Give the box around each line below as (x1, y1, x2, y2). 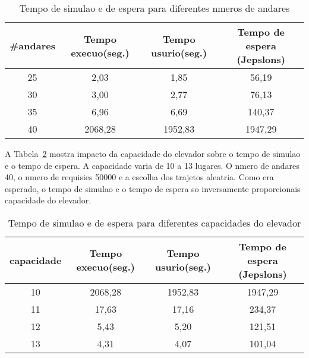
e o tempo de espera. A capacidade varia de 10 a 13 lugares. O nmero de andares (5, 159, 299, 171)
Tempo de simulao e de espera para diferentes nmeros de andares (19, 1, 290, 15)
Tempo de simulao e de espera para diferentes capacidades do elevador (8, 215, 301, 230)
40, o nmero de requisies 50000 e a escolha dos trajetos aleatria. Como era (5, 171, 274, 183)
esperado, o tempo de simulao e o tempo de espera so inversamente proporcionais (5, 182, 301, 194)
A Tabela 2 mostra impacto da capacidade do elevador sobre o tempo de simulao (5, 147, 301, 159)
